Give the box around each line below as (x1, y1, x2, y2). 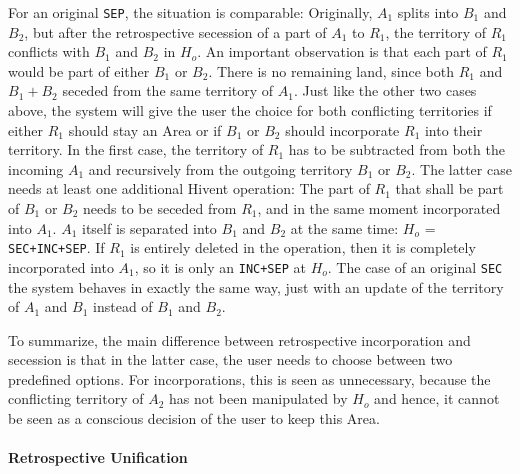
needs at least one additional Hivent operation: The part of (8, 178, 370, 199)
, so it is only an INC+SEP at (134, 256, 306, 277)
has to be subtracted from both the (288, 139, 505, 160)
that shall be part (395, 178, 504, 199)
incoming (8, 158, 64, 179)
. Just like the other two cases (293, 80, 477, 101)
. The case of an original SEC (327, 256, 503, 277)
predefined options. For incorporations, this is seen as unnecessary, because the (8, 368, 491, 389)
